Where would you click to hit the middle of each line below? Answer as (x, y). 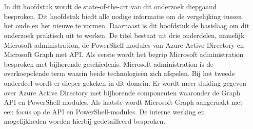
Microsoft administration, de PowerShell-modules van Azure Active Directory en (124, 45)
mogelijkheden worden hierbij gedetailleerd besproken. (85, 121)
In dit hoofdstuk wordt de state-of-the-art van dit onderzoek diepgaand (110, 7)
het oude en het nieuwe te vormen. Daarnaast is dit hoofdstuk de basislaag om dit (127, 26)
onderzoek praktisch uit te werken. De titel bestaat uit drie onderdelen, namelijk (124, 35)
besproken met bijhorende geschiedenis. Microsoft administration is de (109, 64)
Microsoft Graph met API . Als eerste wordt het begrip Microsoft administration (124, 54)
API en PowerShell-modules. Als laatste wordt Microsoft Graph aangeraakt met (123, 102)
